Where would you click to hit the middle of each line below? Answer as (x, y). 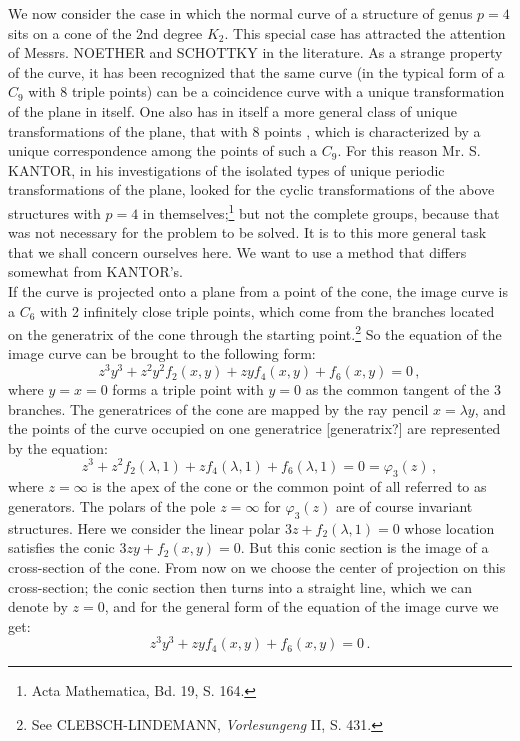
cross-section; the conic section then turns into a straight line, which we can (240, 586)
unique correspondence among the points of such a (163, 150)
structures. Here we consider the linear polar (144, 527)
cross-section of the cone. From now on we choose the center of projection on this (257, 566)
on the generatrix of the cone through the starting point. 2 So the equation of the (255, 332)
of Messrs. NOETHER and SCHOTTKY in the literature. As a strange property (255, 52)
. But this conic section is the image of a (364, 547)
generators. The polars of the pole (112, 505)
